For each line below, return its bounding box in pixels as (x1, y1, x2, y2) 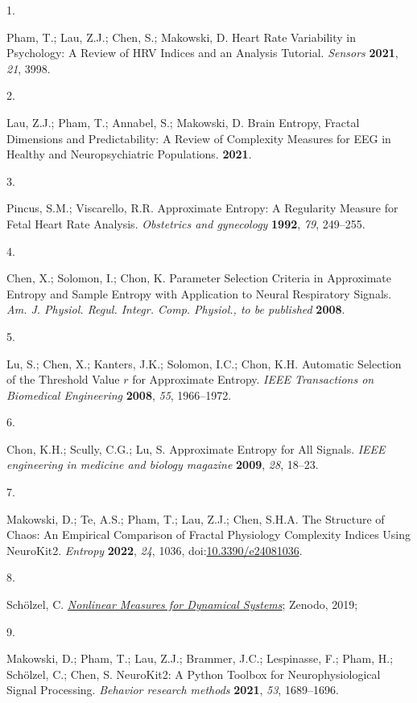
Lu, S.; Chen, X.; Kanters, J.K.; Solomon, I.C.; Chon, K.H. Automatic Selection (6, 355, 402, 372)
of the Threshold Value (6, 371, 120, 388)
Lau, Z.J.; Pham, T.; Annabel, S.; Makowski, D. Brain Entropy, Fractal (6, 113, 360, 130)
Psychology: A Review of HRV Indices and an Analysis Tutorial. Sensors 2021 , (6, 44, 398, 61)
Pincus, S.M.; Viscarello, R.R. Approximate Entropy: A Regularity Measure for (6, 199, 398, 216)
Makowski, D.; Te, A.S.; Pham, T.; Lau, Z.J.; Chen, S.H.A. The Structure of (6, 510, 385, 527)
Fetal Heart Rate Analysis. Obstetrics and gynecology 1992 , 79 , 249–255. (6, 215, 365, 232)
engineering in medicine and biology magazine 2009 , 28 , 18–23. (6, 456, 319, 473)
